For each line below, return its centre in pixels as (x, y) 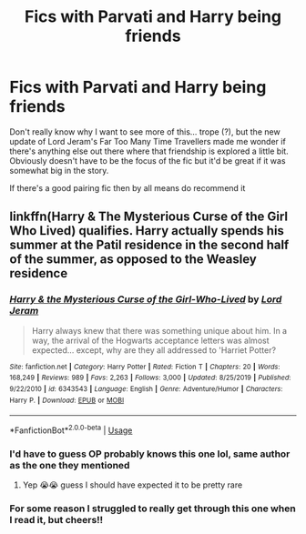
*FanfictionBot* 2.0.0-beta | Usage (71, 429)
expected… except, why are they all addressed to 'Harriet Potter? (153, 350)
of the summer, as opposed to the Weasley (133, 260)
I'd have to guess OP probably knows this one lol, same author (150, 454)
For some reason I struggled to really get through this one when (153, 509)
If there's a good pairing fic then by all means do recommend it (127, 187)
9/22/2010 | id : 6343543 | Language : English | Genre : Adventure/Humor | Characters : (146, 388)
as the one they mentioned (70, 465)
